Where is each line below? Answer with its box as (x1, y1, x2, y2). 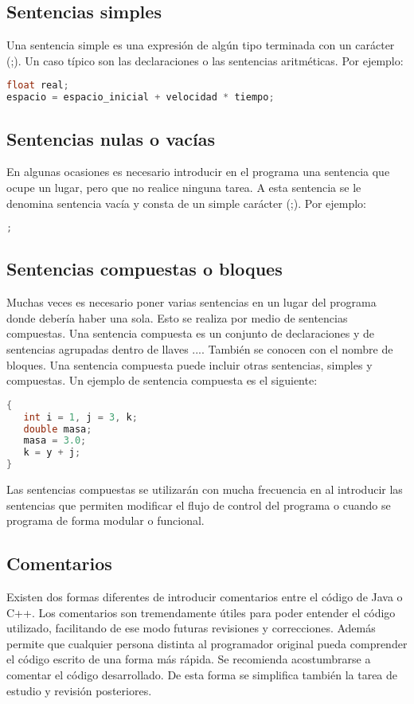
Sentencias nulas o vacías (6, 126, 215, 151)
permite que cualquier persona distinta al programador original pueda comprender (6, 635, 408, 651)
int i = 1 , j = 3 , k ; (23, 411, 138, 423)
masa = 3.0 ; (23, 435, 87, 447)
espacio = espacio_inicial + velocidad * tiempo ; (6, 92, 275, 104)
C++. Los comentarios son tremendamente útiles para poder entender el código (6, 604, 396, 620)
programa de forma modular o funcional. (6, 512, 205, 529)
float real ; (6, 80, 69, 92)
